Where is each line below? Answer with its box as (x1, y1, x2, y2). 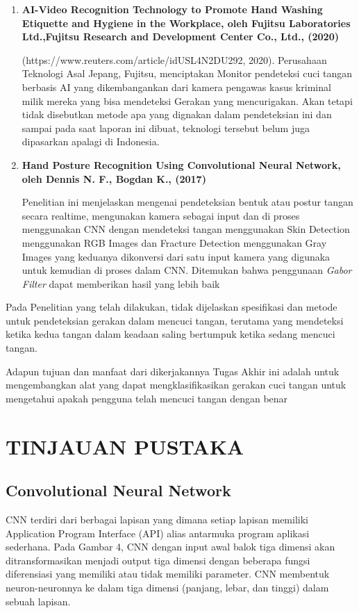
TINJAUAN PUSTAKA (6, 432, 244, 460)
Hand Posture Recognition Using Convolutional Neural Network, (22, 157, 341, 172)
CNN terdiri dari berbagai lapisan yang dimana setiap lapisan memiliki (6, 512, 308, 527)
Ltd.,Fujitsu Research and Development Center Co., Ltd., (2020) (22, 29, 339, 44)
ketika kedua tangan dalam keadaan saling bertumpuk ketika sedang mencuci (6, 327, 335, 341)
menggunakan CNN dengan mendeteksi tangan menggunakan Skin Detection (22, 222, 350, 236)
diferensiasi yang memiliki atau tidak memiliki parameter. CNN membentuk (6, 566, 330, 581)
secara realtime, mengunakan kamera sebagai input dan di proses (22, 208, 300, 222)
